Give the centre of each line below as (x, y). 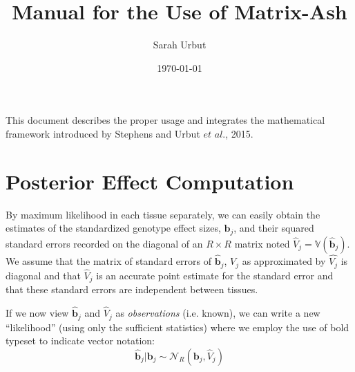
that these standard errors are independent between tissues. (132, 289)
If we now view (37, 313)
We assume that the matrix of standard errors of (109, 261)
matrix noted (262, 243)
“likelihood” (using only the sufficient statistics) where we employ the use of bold (177, 327)
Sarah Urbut (180, 45)
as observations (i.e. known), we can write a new (218, 313)
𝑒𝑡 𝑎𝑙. (214, 134)
